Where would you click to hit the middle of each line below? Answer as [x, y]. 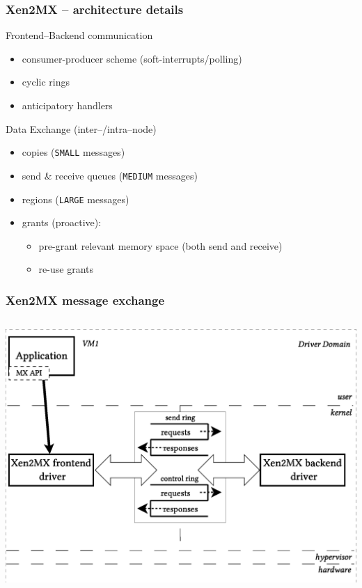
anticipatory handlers [67, 105]
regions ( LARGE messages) [76, 199]
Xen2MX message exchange [85, 300]
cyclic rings [46, 82]
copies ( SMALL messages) [73, 152]
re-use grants [66, 269]
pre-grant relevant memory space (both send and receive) [160, 245]
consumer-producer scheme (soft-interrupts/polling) [132, 58]
